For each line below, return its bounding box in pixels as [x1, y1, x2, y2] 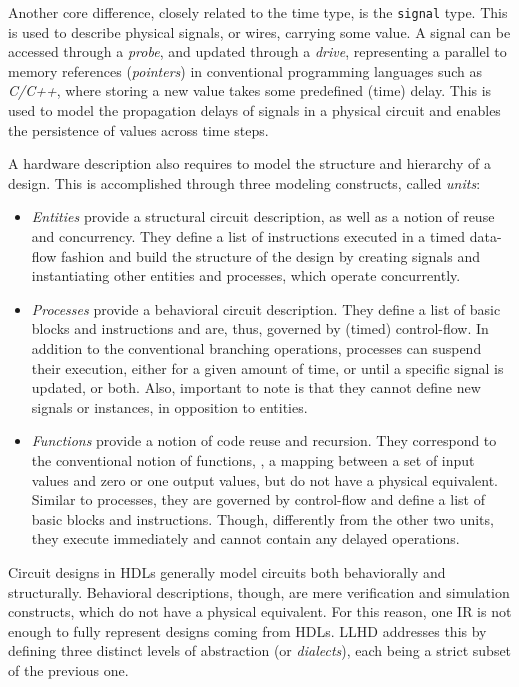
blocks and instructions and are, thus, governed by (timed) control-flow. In [31, 318, 489, 339]
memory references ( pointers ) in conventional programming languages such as [8, 60, 483, 81]
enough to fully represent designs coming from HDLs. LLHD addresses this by [8, 620, 487, 641]
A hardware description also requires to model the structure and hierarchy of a [8, 153, 491, 174]
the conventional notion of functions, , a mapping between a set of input [31, 449, 475, 470]
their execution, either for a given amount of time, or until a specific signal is [31, 357, 504, 378]
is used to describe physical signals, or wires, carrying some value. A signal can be [8, 21, 511, 42]
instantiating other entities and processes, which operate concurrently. [31, 265, 461, 286]
